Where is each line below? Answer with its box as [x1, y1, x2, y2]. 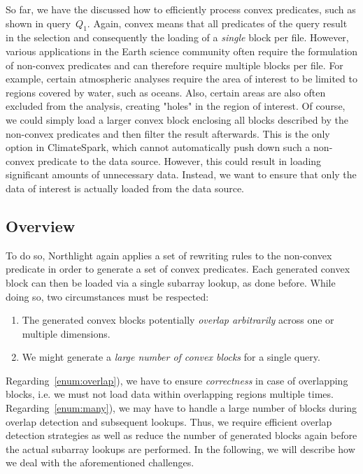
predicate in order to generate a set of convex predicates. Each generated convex [6, 261, 350, 276]
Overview [6, 215, 76, 236]
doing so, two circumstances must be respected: [6, 289, 209, 303]
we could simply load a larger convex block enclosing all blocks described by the [6, 112, 349, 127]
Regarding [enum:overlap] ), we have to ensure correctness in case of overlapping [6, 373, 348, 387]
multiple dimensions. [22, 326, 111, 340]
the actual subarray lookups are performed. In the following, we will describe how [6, 441, 355, 456]
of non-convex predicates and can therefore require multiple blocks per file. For [6, 57, 343, 72]
